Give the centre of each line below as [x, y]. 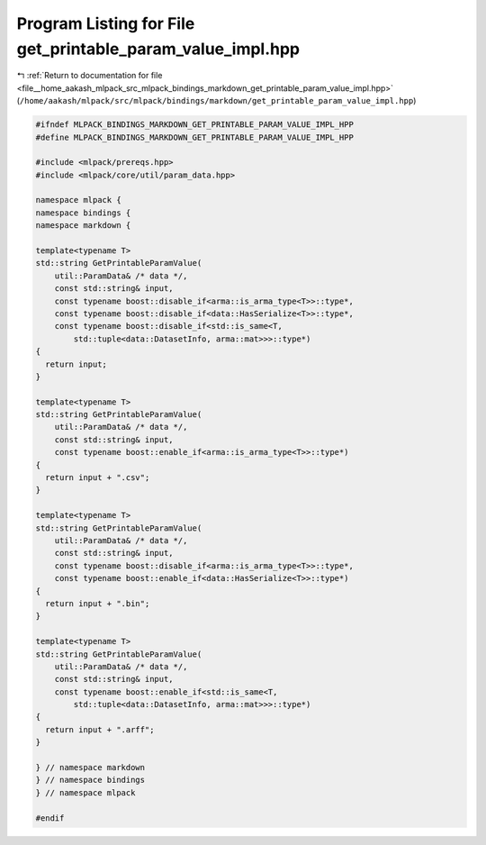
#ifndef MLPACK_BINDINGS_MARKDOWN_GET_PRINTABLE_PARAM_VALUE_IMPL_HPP [195, 125]
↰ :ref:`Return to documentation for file [90, 76]
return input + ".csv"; [98, 478]
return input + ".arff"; [100, 729]
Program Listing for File [106, 23]
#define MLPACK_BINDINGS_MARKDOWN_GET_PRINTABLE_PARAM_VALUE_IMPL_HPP [195, 137]
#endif [50, 818]
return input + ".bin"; [98, 603]
